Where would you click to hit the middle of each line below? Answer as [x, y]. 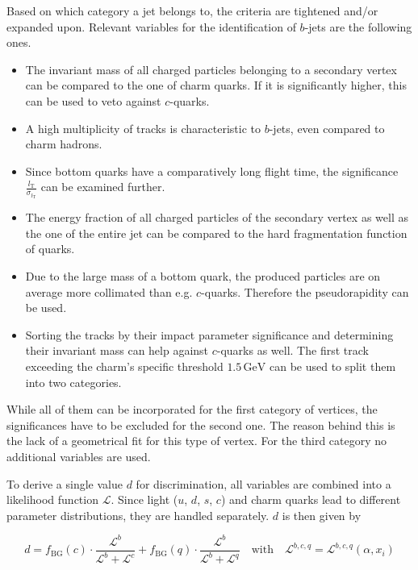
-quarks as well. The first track [293, 350]
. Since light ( [144, 499]
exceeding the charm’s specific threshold [124, 366]
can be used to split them [332, 366]
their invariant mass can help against [117, 350]
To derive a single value [65, 483]
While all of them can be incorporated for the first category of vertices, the [192, 409]
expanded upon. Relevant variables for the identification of [151, 26]
